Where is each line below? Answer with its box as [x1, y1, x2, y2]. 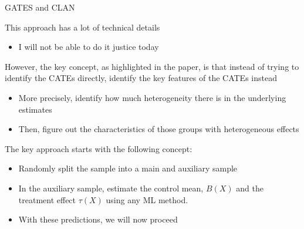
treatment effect [18, 193, 76, 206]
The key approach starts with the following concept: [5, 142, 192, 154]
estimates [18, 103, 52, 115]
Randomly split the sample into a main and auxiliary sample [18, 162, 238, 174]
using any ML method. [106, 193, 188, 206]
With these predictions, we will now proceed [18, 213, 178, 225]
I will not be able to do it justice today [18, 41, 159, 53]
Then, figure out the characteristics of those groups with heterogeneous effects [18, 123, 299, 135]
